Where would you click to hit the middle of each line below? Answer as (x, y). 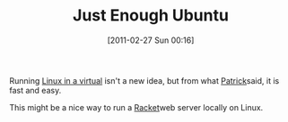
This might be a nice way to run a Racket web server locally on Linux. (136, 107)
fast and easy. (35, 90)
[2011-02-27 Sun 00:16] (151, 40)
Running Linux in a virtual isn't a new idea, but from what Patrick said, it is (144, 80)
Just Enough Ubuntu (151, 16)
